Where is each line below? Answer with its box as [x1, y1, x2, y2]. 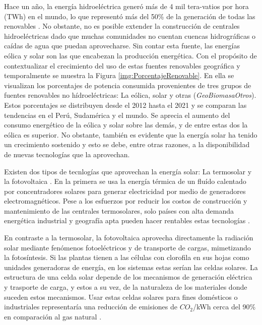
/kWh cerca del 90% [193, 301, 256, 312]
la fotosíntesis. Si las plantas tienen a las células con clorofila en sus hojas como [4, 252, 249, 263]
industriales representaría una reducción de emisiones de [4, 301, 177, 312]
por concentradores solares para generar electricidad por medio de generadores [4, 185, 246, 196]
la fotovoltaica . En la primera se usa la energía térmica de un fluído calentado [4, 176, 246, 186]
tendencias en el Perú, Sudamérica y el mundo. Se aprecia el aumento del [4, 109, 230, 120]
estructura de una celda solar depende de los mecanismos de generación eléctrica [4, 272, 252, 282]
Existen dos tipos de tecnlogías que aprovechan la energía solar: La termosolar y [4, 166, 252, 176]
